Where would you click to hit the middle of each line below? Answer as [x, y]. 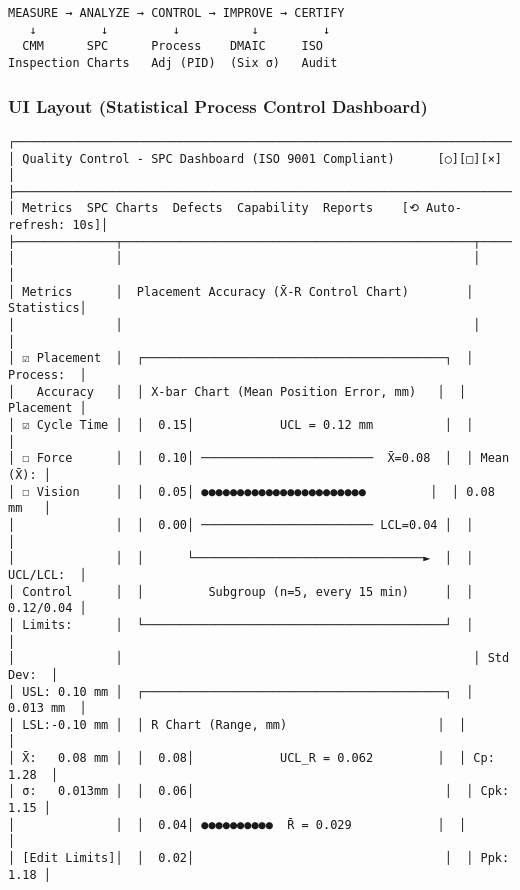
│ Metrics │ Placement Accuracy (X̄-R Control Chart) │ [241, 291]
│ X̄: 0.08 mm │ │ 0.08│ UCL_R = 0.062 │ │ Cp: [251, 758]
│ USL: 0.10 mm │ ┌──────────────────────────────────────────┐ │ [241, 691]
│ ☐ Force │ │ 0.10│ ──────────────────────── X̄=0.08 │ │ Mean [259, 458]
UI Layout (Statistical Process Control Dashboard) [218, 105]
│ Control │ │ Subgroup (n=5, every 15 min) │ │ [241, 591]
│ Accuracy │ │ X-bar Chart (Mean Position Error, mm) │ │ [237, 391]
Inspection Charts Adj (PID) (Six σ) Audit [173, 62]
